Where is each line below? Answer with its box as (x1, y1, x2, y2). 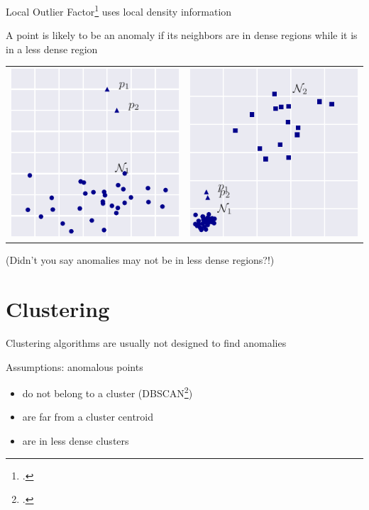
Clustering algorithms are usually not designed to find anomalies (6, 336, 287, 350)
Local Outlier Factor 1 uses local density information (6, 2, 232, 18)
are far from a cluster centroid (22, 409, 154, 424)
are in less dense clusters (22, 433, 129, 448)
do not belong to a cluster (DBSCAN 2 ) (22, 384, 193, 400)
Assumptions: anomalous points (6, 359, 143, 374)
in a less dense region (6, 41, 98, 56)
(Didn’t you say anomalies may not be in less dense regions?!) (6, 253, 275, 267)
